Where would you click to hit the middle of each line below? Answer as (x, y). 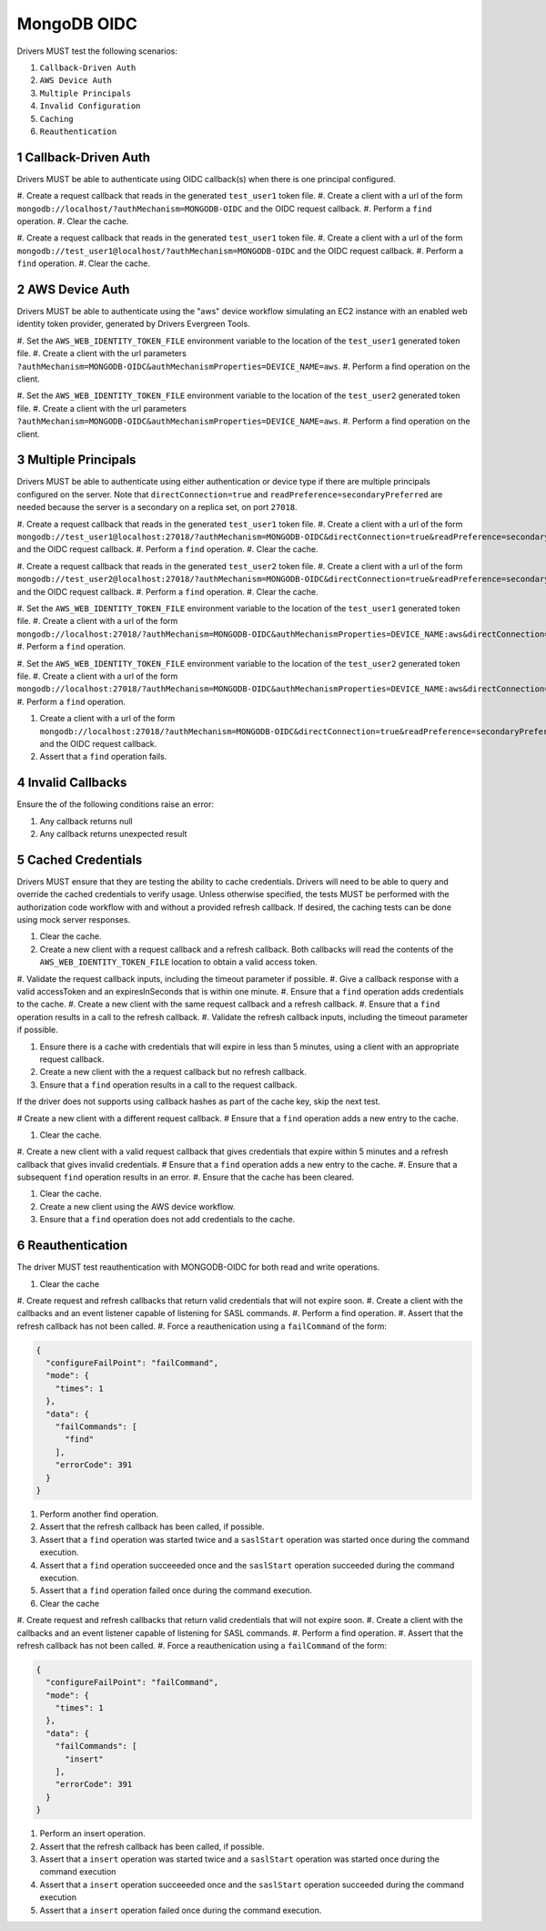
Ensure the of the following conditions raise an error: (115, 804)
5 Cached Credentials (80, 859)
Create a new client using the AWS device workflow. (137, 1206)
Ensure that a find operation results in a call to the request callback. (168, 1085)
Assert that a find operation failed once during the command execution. (176, 1590)
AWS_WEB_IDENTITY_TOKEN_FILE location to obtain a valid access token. (178, 962)
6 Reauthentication (72, 1246)
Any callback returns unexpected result (113, 833)
